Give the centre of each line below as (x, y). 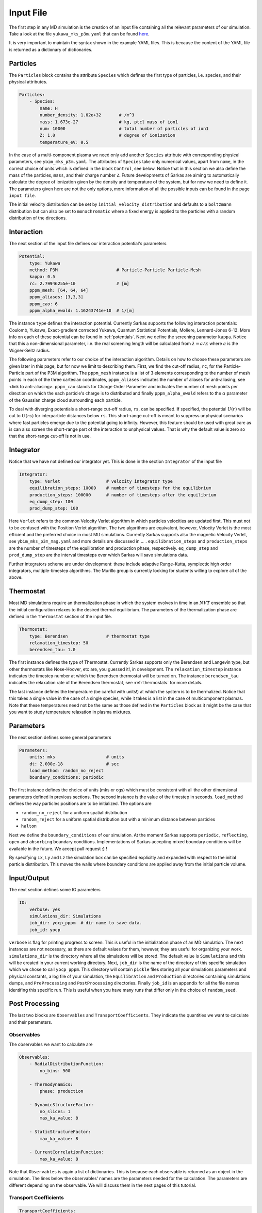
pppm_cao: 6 (44, 304)
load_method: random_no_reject (66, 771)
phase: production (61, 1091)
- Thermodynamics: (51, 1084)
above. (16, 577)
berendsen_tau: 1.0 (53, 650)
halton (29, 826)
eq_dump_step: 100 (51, 501)
